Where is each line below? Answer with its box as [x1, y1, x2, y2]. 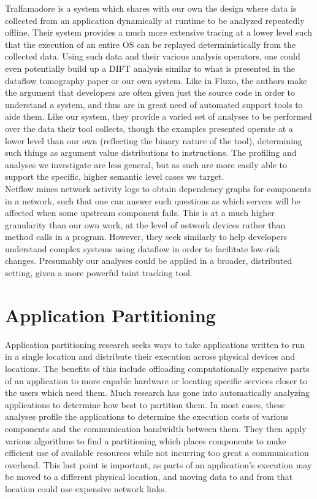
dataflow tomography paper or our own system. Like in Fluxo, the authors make [5, 74, 307, 87]
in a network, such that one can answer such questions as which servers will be [5, 194, 300, 207]
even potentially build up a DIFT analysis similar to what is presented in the [5, 61, 295, 74]
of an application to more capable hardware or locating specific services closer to [5, 374, 308, 387]
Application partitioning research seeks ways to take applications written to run [5, 338, 305, 350]
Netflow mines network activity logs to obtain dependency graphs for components [5, 182, 311, 195]
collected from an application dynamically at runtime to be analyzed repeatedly [5, 14, 305, 26]
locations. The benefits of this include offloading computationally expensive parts [5, 362, 310, 374]
